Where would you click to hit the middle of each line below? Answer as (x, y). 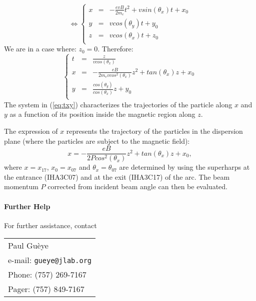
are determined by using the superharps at (184, 167)
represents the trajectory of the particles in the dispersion (154, 131)
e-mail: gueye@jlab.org (50, 260)
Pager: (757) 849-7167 (46, 289)
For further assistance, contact (50, 225)
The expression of (31, 131)
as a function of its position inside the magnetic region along (102, 114)
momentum (21, 186)
